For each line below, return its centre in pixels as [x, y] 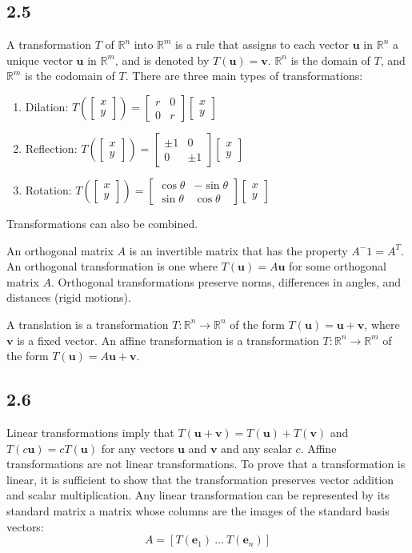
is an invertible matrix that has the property [238, 250]
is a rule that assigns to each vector [262, 44]
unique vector [40, 60]
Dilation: [47, 106]
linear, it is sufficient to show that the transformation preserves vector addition [200, 479]
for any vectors [138, 448]
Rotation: [48, 189]
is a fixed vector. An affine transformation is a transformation [168, 340]
